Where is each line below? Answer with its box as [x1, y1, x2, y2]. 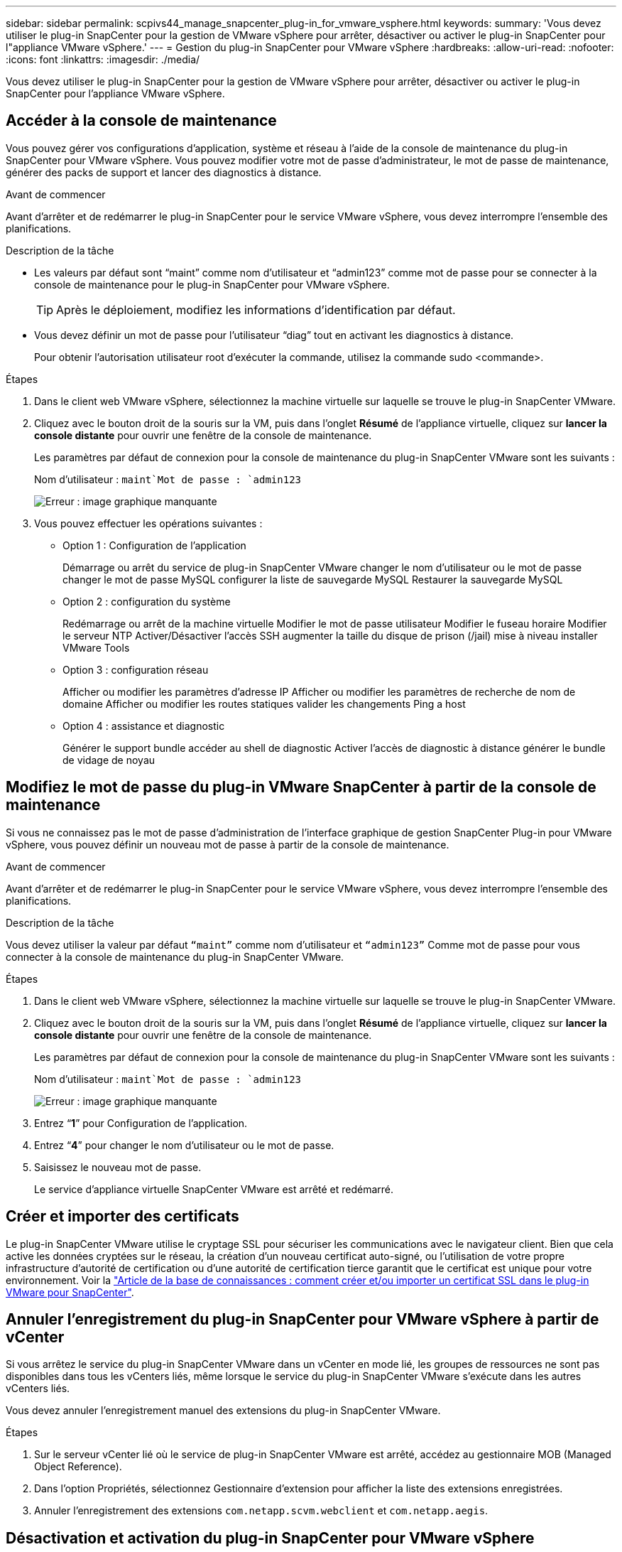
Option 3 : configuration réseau [62, 663, 209, 676]
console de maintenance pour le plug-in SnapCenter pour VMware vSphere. [34, 278, 390, 291]
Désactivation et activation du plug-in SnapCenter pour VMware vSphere [6, 1529, 535, 1547]
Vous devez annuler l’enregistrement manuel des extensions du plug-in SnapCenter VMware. [6, 1404, 441, 1417]
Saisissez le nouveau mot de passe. [34, 1160, 202, 1173]
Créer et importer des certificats [6, 1207, 239, 1226]
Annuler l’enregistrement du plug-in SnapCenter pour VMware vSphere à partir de [6, 1310, 599, 1328]
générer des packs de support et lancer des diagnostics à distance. [6, 166, 322, 178]
